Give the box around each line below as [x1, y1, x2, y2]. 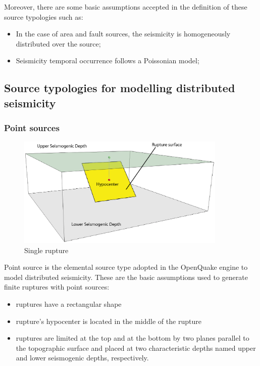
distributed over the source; [16, 38, 101, 49]
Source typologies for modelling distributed [4, 80, 235, 96]
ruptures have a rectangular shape [16, 299, 122, 309]
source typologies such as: [4, 11, 83, 22]
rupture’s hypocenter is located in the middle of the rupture [16, 315, 201, 326]
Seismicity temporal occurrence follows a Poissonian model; [16, 55, 199, 66]
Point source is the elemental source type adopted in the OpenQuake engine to [4, 262, 248, 272]
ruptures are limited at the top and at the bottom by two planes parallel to [16, 333, 249, 343]
